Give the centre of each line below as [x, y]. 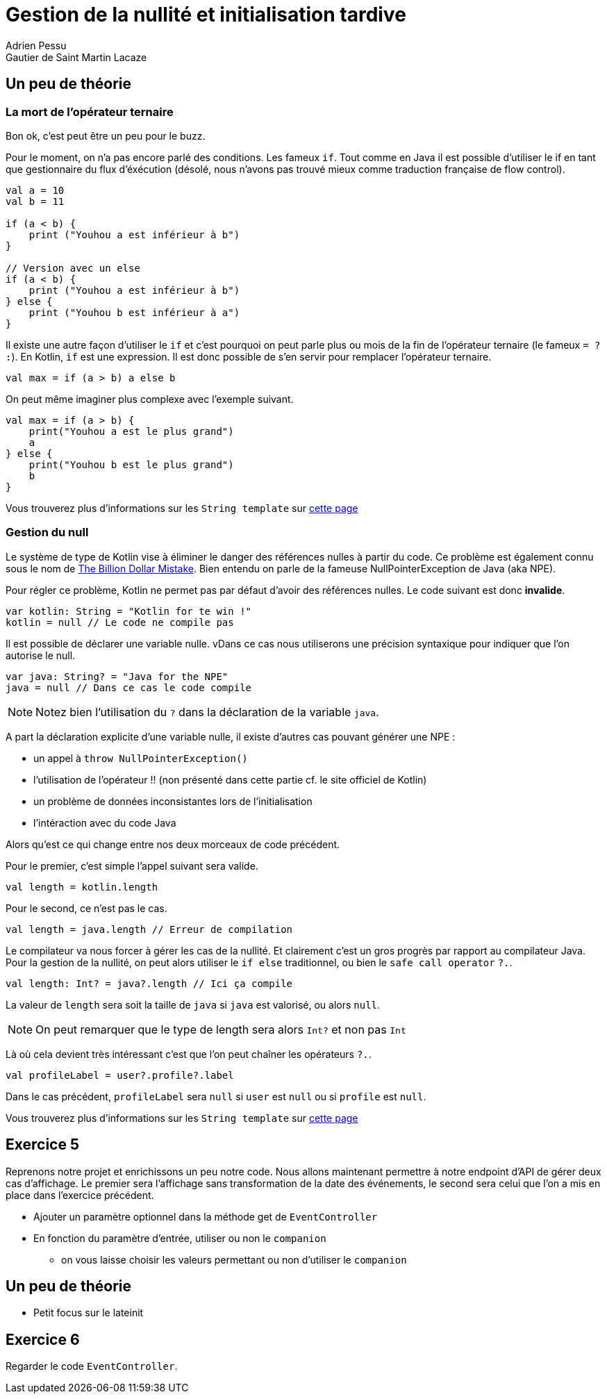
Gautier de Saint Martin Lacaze [76, 57]
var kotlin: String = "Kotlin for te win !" [129, 611]
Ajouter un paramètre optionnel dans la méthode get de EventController [206, 1216]
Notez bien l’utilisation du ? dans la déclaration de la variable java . [207, 712]
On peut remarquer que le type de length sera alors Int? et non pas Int [221, 1029]
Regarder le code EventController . [92, 1366]
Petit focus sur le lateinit [89, 1313]
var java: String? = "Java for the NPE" [117, 676]
